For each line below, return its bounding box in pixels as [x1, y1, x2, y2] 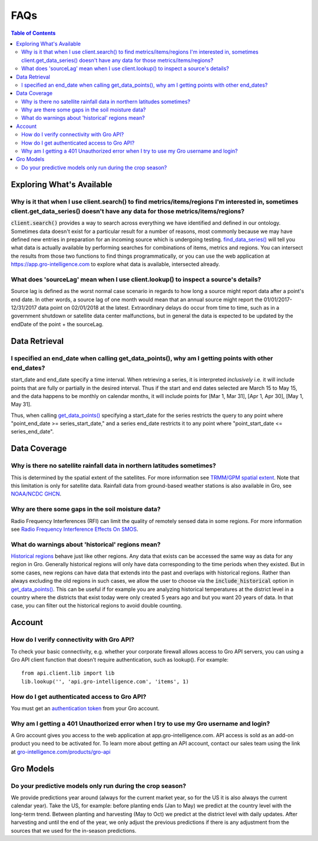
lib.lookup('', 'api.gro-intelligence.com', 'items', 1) [21, 678, 190, 685]
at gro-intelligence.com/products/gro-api [11, 748, 111, 755]
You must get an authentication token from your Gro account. [11, 705, 160, 712]
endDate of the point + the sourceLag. [11, 320, 104, 327]
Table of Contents [11, 29, 56, 37]
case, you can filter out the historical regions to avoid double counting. [11, 602, 183, 609]
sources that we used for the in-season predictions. [11, 827, 137, 834]
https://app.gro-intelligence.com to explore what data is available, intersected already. [11, 261, 220, 268]
